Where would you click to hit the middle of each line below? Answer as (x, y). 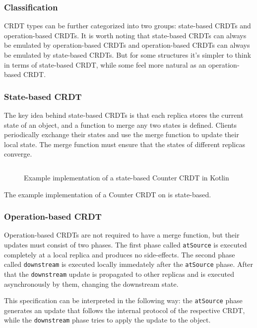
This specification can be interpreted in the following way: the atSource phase (123, 300)
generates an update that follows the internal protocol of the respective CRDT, (125, 310)
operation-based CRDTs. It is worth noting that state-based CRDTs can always (125, 35)
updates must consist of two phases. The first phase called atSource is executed (126, 244)
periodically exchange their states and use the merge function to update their (122, 134)
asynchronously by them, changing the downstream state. (91, 284)
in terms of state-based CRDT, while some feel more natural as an (105, 64)
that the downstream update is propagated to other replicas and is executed (119, 274)
